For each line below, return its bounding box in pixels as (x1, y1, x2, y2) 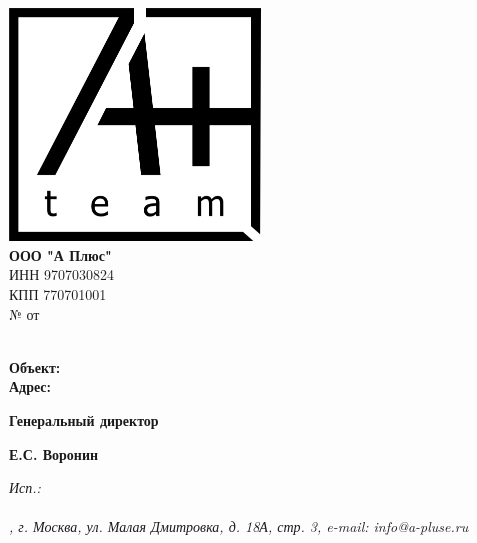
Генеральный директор (9, 409, 159, 430)
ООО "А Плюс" (9, 244, 112, 265)
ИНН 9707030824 (9, 264, 114, 285)
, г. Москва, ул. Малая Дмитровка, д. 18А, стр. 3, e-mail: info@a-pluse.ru (9, 516, 469, 537)
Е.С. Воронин (9, 443, 99, 464)
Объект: (9, 356, 61, 377)
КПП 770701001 (9, 283, 107, 304)
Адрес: (9, 376, 52, 397)
